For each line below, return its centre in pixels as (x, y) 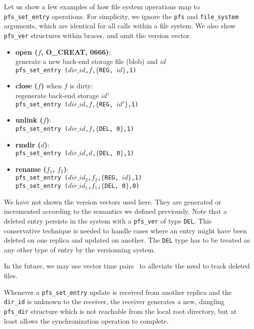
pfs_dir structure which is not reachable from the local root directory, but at (120, 311)
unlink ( (29, 120)
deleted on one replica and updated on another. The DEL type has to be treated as (127, 240)
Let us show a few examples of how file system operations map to (102, 6)
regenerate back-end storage (57, 95)
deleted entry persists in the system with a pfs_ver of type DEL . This (108, 220)
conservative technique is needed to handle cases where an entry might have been (126, 230)
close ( (26, 86)
